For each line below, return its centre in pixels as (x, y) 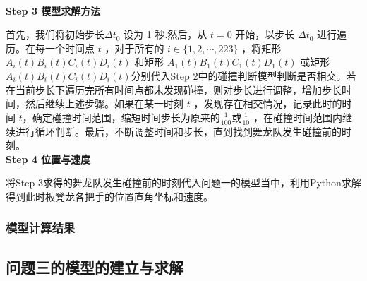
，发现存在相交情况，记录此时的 (268, 103)
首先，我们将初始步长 (55, 34)
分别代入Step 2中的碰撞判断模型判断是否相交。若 (243, 75)
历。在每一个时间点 (50, 48)
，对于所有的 (134, 48)
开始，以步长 (265, 34)
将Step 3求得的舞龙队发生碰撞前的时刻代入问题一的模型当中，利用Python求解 (183, 183)
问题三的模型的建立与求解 (95, 267)
